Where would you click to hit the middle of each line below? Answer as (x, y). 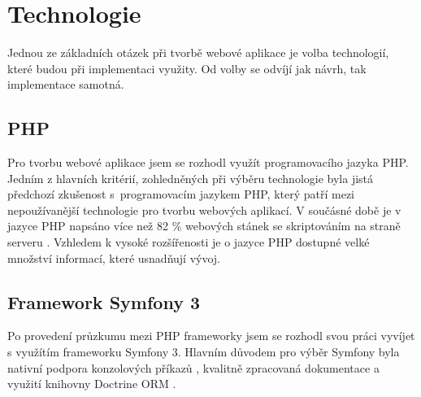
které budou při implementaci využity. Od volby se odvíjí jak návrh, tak (187, 68)
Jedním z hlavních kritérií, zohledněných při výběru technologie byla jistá (191, 178)
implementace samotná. (66, 84)
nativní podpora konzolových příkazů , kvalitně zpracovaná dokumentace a (193, 367)
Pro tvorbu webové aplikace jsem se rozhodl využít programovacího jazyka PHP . (208, 162)
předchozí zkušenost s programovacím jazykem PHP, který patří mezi (181, 194)
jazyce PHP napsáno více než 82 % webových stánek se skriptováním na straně (204, 226)
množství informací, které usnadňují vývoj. (114, 257)
